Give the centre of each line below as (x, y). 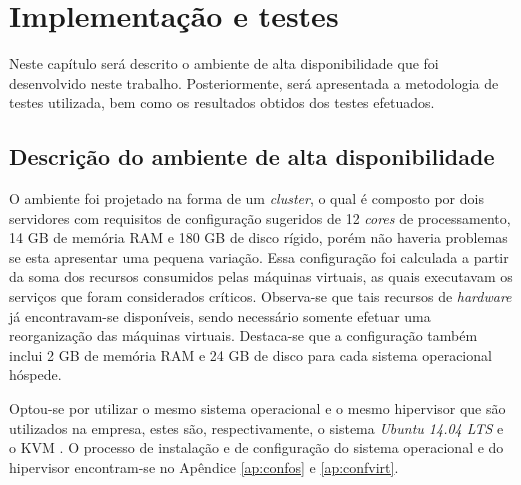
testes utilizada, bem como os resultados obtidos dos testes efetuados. (222, 102)
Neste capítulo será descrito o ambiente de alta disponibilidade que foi (224, 63)
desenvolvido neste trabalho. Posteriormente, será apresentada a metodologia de (254, 82)
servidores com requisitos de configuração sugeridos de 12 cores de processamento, (260, 217)
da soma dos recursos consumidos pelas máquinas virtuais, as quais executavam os (261, 276)
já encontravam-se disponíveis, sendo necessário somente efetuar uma (220, 315)
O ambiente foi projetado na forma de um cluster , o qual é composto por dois (246, 198)
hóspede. (35, 374)
